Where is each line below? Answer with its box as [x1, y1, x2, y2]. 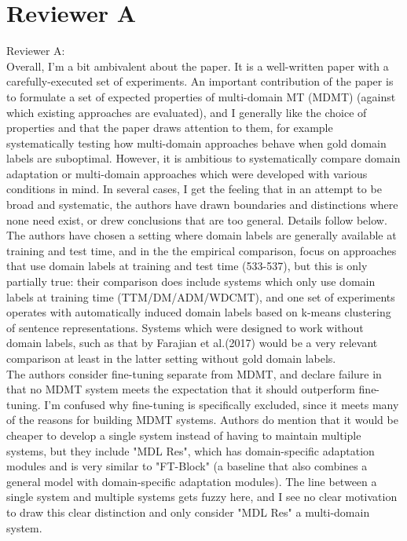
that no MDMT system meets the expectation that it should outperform [6, 381, 355, 397]
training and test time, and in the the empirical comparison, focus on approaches [6, 242, 397, 258]
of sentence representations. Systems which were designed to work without [6, 319, 364, 335]
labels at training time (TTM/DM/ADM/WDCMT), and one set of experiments [6, 288, 395, 305]
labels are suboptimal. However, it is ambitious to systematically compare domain [6, 150, 401, 166]
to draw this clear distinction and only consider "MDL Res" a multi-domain [6, 503, 370, 520]
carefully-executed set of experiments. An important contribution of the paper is [6, 73, 394, 90]
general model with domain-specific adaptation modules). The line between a [6, 473, 377, 489]
